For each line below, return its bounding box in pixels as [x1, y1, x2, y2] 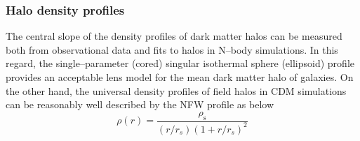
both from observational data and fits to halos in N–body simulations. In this [6, 42, 338, 57]
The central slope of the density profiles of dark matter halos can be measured [6, 29, 342, 43]
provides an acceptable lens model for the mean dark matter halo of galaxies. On [6, 70, 354, 84]
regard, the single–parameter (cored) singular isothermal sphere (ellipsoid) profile [6, 56, 354, 70]
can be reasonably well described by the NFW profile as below [6, 97, 274, 112]
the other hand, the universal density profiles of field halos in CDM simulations [6, 83, 347, 98]
